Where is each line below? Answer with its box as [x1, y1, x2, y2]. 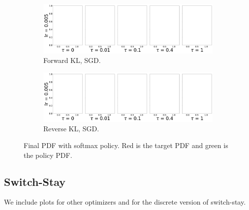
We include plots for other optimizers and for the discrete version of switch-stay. [4, 197, 246, 207]
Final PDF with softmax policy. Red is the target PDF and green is [24, 140, 228, 150]
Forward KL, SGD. [43, 55, 101, 65]
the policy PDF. [24, 150, 72, 160]
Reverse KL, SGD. [43, 123, 99, 134]
